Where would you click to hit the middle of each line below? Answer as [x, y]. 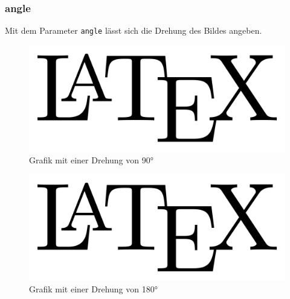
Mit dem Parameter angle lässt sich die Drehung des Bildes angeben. [134, 30]
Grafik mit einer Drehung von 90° [91, 159]
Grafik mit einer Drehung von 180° [93, 289]
